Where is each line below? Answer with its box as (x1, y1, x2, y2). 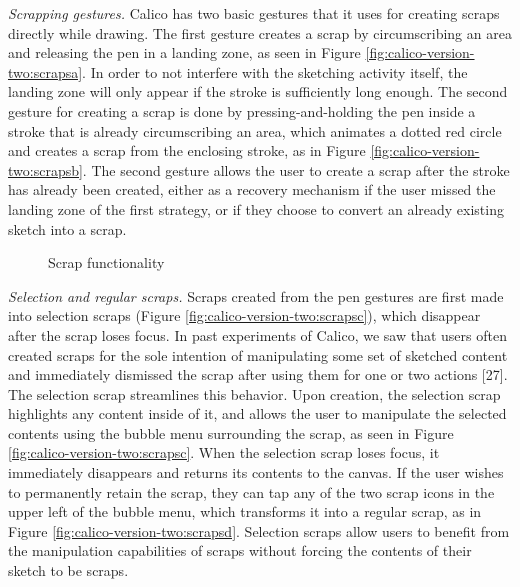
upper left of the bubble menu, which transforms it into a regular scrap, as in (8, 501, 482, 522)
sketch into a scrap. (8, 218, 127, 239)
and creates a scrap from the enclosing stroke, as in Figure (8, 140, 366, 161)
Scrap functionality (48, 252, 165, 273)
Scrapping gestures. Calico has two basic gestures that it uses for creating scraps (8, 3, 500, 23)
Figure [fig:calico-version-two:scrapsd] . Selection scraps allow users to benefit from (8, 520, 510, 541)
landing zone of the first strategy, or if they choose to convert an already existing (8, 198, 504, 219)
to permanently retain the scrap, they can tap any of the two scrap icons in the (8, 481, 495, 502)
